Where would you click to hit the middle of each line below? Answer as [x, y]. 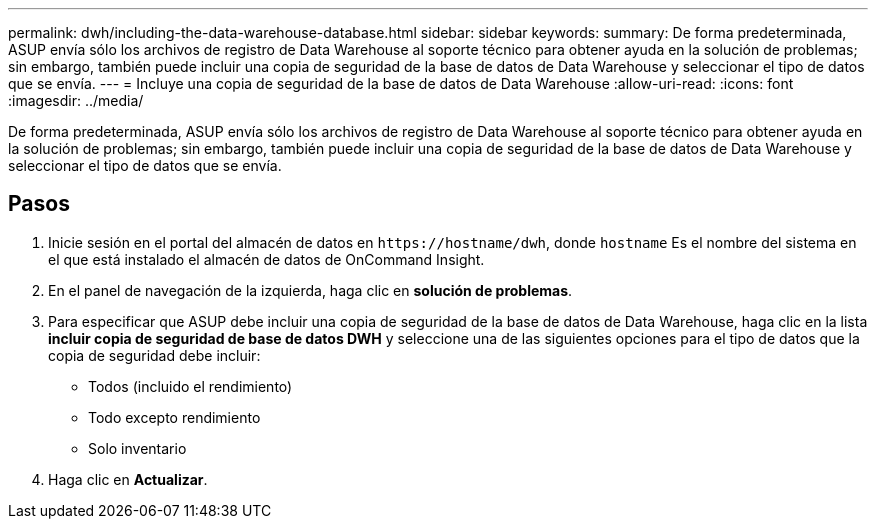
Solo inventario [137, 448]
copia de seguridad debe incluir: [154, 355]
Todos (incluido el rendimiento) [190, 386]
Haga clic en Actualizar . [128, 479]
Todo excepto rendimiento [174, 417]
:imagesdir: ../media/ [76, 100]
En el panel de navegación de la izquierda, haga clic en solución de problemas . [310, 290]
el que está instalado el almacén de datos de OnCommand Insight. [266, 259]
